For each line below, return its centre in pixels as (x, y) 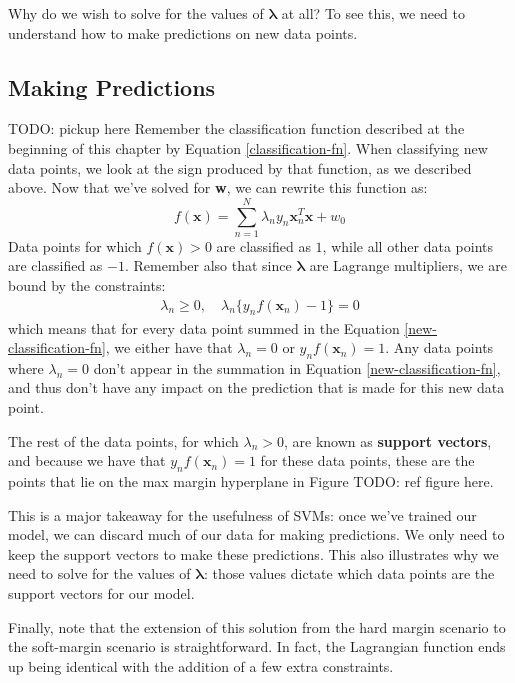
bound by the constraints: (87, 285)
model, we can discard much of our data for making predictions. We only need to (256, 534)
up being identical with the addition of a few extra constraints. (201, 665)
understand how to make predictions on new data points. (183, 32)
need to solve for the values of (99, 573)
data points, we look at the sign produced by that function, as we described (240, 167)
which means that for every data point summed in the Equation (204, 327)
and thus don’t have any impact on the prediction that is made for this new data (256, 387)
